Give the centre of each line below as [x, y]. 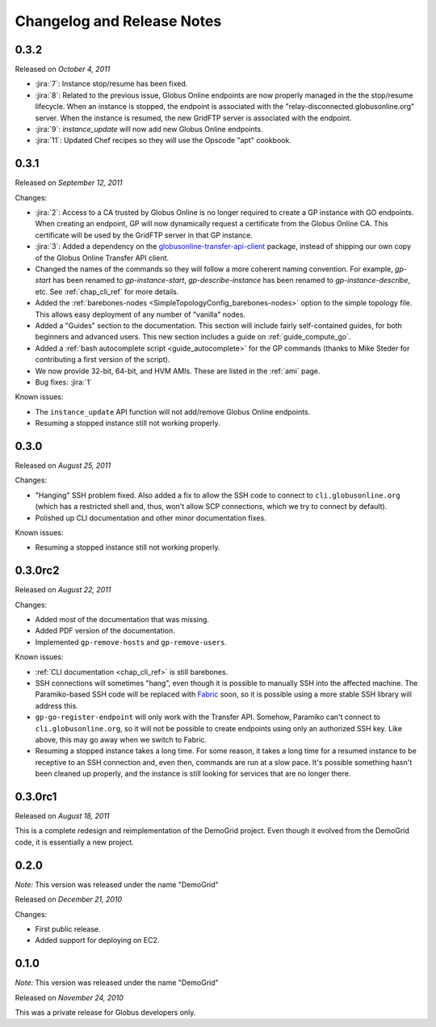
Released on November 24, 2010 [69, 997]
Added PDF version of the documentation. [105, 631]
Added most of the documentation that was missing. [122, 620]
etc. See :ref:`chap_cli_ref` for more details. [107, 292]
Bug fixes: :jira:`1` [64, 382]
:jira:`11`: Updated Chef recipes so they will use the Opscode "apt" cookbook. [163, 141]
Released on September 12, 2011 [69, 183]
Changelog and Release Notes [118, 21]
